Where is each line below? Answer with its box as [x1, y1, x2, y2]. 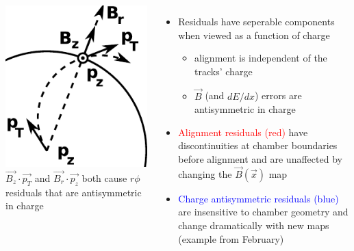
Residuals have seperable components [178, 14, 335, 28]
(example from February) [178, 231, 284, 246]
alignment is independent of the [194, 51, 327, 65]
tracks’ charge [194, 64, 253, 78]
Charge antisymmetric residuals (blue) [178, 191, 339, 205]
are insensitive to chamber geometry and [178, 204, 349, 219]
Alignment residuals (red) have [178, 124, 308, 139]
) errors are [254, 88, 302, 103]
